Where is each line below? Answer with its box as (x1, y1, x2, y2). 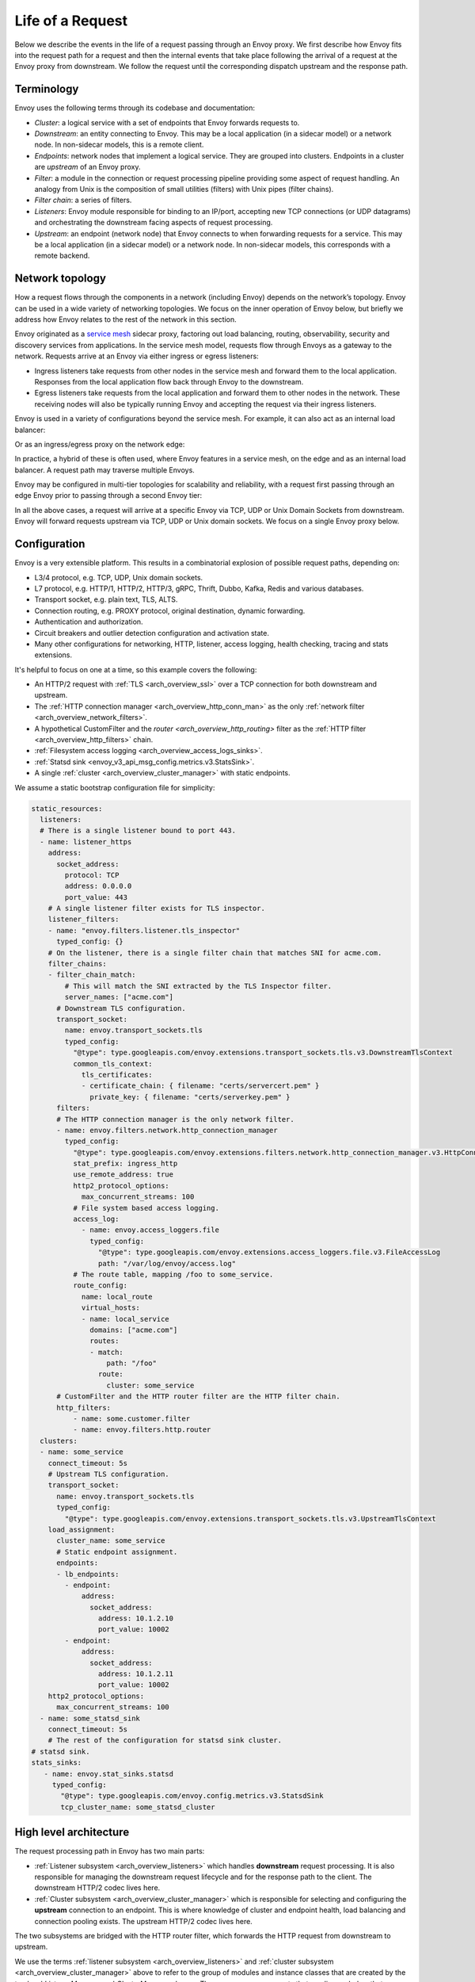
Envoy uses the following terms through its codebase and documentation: (14, 103, 256, 113)
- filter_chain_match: (47, 970, 136, 979)
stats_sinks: (31, 1758, 82, 1767)
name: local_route (81, 1292, 154, 1301)
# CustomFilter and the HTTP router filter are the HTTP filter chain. (56, 1392, 340, 1401)
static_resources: (31, 804, 103, 813)
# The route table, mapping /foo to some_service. (72, 1269, 274, 1279)
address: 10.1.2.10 (97, 1614, 174, 1623)
